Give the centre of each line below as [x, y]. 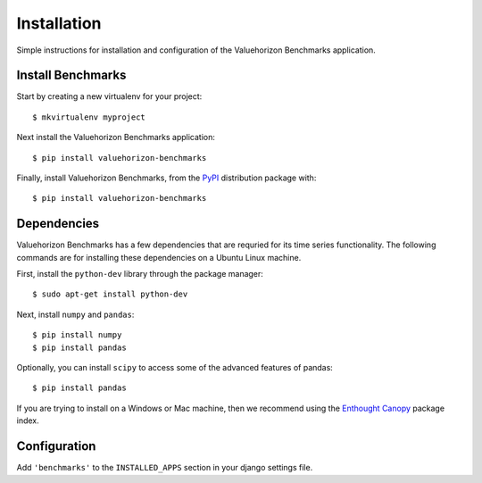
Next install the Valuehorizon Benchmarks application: [116, 137]
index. [28, 421]
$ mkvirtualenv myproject [89, 117]
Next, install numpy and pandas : [75, 314]
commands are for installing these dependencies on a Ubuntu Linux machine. [159, 257]
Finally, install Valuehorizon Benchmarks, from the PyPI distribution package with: [166, 178]
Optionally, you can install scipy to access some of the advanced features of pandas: [175, 368]
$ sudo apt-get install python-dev [110, 294]
